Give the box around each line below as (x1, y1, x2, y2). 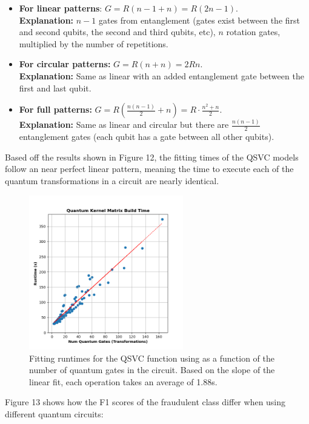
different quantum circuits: (5, 408, 104, 420)
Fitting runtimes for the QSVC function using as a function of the (29, 351, 274, 364)
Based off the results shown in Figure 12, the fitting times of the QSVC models (5, 150, 299, 163)
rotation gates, (226, 25, 281, 38)
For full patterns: (19, 103, 92, 116)
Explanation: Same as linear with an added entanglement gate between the (19, 69, 304, 82)
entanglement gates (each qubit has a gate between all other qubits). (19, 130, 274, 143)
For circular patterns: (19, 58, 111, 70)
